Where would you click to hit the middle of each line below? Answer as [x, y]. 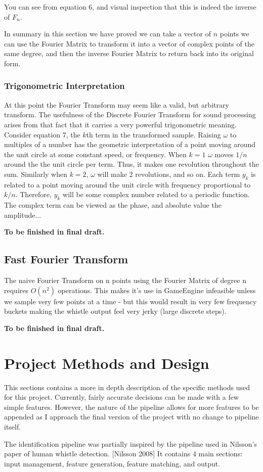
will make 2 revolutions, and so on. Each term [169, 174]
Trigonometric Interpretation [64, 86]
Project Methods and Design [107, 363]
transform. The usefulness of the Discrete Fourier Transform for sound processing [130, 114]
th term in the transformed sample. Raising [154, 134]
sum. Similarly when [36, 174]
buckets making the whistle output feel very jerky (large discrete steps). [115, 311]
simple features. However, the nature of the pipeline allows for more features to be [131, 407]
